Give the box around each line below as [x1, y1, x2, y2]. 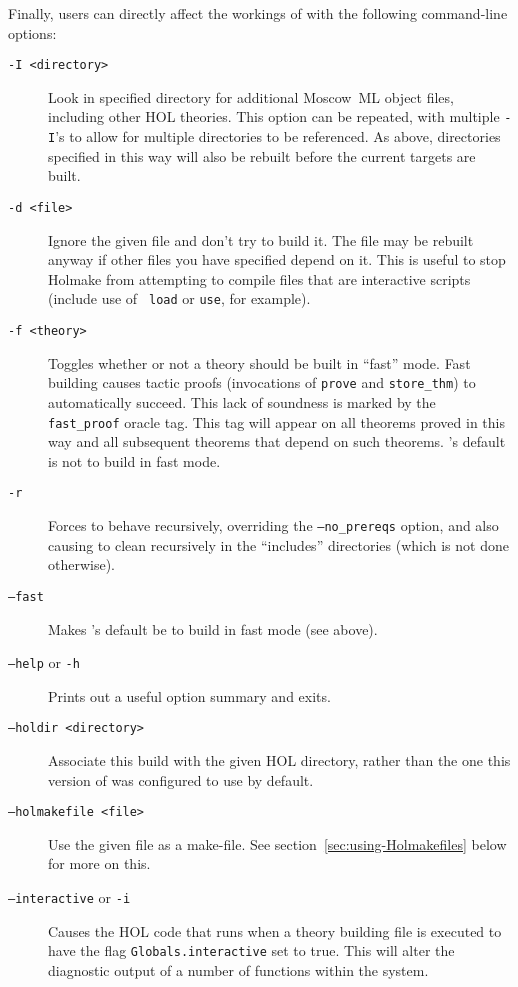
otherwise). [48, 554, 116, 575]
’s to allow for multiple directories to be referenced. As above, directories [55, 126, 501, 147]
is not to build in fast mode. [48, 450, 221, 471]
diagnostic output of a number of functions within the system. [48, 959, 429, 980]
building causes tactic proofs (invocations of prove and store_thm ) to [48, 372, 476, 393]
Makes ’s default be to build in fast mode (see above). [48, 618, 378, 639]
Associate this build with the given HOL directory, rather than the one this [48, 750, 511, 771]
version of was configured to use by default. [48, 769, 314, 790]
